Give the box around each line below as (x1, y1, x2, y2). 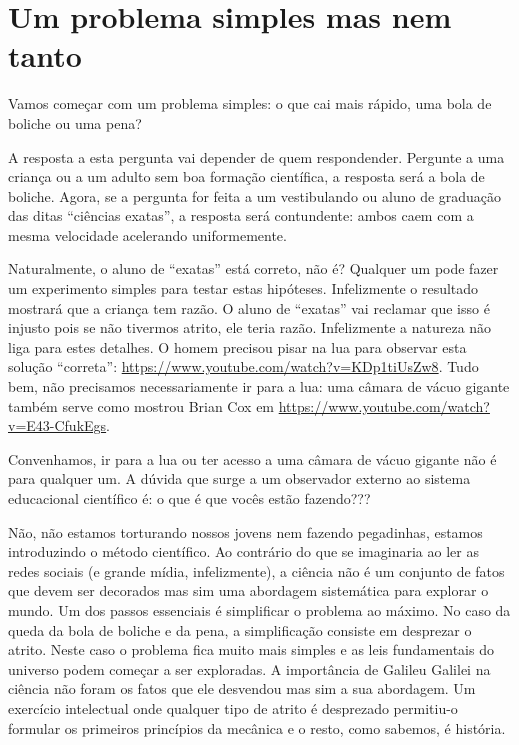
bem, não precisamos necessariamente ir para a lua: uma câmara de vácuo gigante (8, 376, 510, 397)
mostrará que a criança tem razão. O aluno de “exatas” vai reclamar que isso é (8, 297, 490, 318)
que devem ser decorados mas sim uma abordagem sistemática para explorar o (8, 580, 489, 601)
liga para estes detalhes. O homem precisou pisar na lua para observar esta (8, 336, 467, 357)
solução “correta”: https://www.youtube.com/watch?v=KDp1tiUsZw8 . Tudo (8, 356, 479, 377)
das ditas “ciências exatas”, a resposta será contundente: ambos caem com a (8, 205, 474, 226)
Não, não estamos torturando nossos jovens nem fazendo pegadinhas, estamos (8, 521, 483, 542)
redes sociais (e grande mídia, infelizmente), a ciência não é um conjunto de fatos (8, 560, 505, 581)
